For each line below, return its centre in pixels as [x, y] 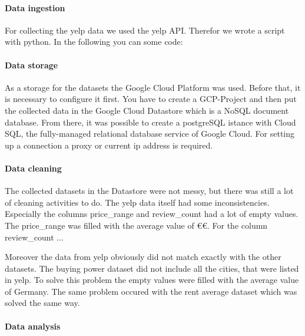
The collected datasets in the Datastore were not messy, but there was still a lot [149, 191]
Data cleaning [33, 168]
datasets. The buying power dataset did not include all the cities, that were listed [152, 268]
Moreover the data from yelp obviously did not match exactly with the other [143, 257]
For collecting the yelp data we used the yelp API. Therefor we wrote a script [145, 30]
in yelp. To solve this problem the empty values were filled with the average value [152, 280]
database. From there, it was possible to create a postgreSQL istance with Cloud [150, 122]
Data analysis [33, 326]
